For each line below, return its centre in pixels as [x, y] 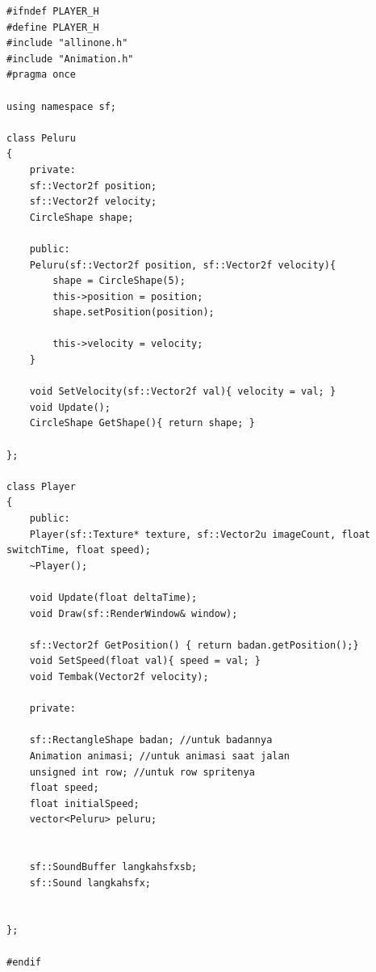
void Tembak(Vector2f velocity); [119, 676]
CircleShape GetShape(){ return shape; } [142, 423]
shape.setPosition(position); [134, 313]
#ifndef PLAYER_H [53, 11]
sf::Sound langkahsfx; [90, 883]
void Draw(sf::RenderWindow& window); [134, 613]
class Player [41, 486]
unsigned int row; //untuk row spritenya [142, 772]
